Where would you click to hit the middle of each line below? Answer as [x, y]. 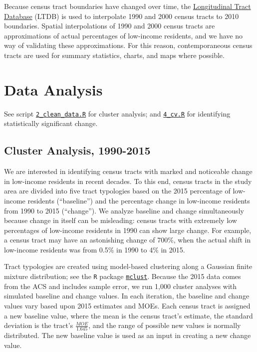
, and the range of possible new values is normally [165, 325]
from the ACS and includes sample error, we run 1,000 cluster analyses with [121, 286]
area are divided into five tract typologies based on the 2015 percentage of [117, 191]
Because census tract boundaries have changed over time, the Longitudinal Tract [128, 6]
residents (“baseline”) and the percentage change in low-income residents [139, 200]
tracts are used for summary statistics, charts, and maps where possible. [114, 55]
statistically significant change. [51, 123]
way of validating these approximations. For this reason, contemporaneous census [128, 45]
